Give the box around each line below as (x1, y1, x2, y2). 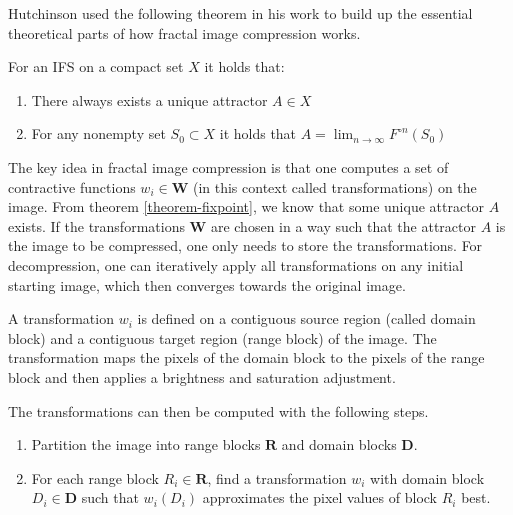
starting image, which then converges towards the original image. (8, 274, 406, 295)
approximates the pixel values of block (202, 487, 437, 508)
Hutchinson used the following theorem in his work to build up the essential (8, 3, 473, 23)
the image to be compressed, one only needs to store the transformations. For (8, 235, 483, 256)
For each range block (31, 467, 159, 488)
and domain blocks (281, 434, 397, 455)
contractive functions (8, 176, 136, 197)
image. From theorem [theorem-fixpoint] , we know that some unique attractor (8, 196, 485, 217)
